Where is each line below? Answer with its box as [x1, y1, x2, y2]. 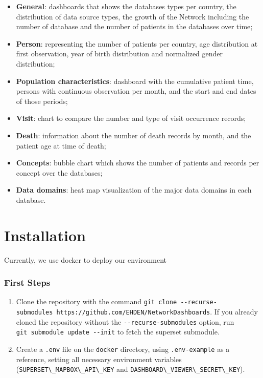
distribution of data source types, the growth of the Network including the [16, 11, 249, 22]
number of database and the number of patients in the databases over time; [16, 21, 253, 32]
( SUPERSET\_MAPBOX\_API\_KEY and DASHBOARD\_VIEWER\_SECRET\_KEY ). [16, 364, 245, 374]
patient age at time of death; [16, 140, 106, 151]
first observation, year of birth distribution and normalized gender [16, 48, 223, 59]
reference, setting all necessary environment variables [16, 353, 182, 364]
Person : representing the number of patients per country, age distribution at [16, 38, 258, 49]
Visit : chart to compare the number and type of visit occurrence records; [16, 113, 246, 123]
